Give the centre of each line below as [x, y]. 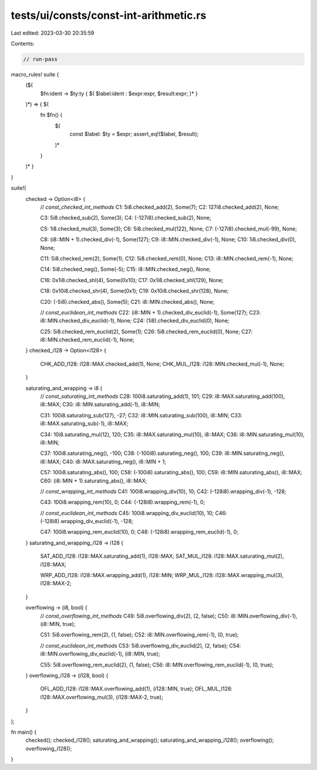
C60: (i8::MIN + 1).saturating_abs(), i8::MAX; [94, 481]
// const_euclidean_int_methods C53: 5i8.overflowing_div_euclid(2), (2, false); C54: [141, 645]
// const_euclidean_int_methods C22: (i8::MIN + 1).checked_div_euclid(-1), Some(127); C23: [151, 312]
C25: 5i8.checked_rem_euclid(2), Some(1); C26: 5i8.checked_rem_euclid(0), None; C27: [146, 332]
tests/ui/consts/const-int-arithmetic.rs [109, 15]
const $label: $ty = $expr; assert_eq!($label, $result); [134, 134]
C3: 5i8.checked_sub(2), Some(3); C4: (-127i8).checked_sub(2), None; [126, 218]
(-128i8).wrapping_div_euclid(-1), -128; [87, 521]
